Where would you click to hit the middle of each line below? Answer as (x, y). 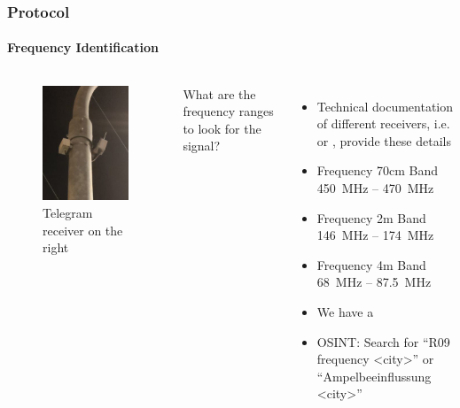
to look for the (222, 128)
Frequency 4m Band (371, 264)
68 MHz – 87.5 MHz (374, 282)
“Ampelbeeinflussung (374, 376)
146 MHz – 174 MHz (375, 235)
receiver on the (83, 230)
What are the (219, 93)
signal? (202, 146)
